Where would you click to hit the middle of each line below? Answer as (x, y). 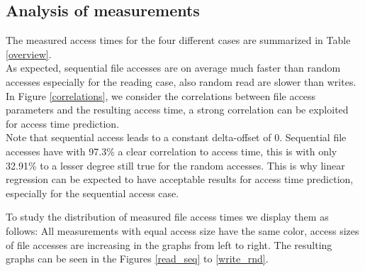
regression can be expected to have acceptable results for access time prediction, (180, 179)
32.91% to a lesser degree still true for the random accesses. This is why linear (175, 165)
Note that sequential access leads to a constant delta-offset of (139, 137)
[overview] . (29, 54)
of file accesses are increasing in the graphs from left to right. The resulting (169, 244)
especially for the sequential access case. (92, 193)
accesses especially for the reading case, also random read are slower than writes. (181, 81)
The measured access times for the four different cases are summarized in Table (178, 40)
